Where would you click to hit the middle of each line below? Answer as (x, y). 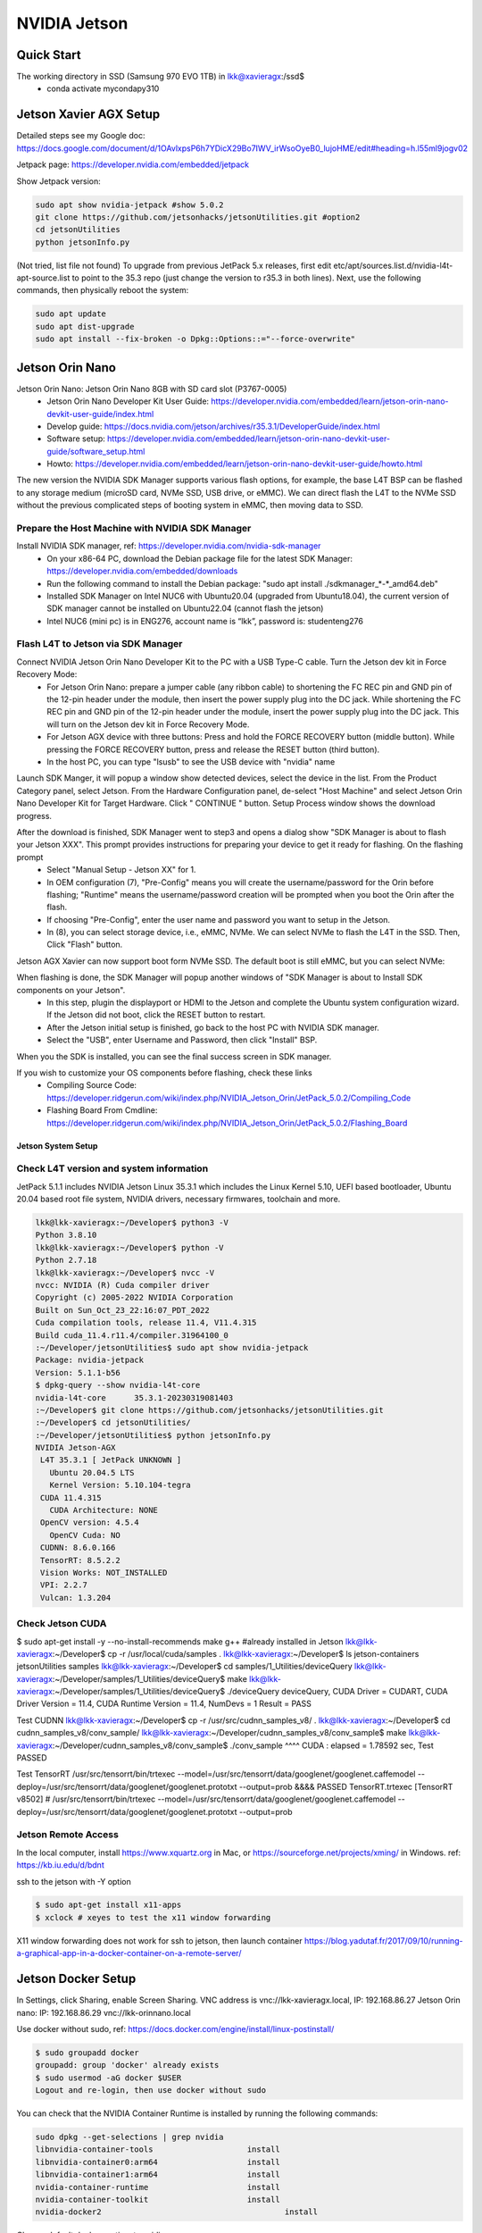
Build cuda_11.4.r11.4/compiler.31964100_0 (132, 1335)
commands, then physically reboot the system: (103, 290)
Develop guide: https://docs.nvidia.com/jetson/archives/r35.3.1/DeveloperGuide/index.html (213, 426)
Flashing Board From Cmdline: (102, 1110)
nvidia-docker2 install (177, 2212)
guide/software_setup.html (96, 451)
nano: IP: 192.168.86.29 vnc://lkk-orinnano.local (104, 2012)
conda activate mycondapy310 (103, 88)
